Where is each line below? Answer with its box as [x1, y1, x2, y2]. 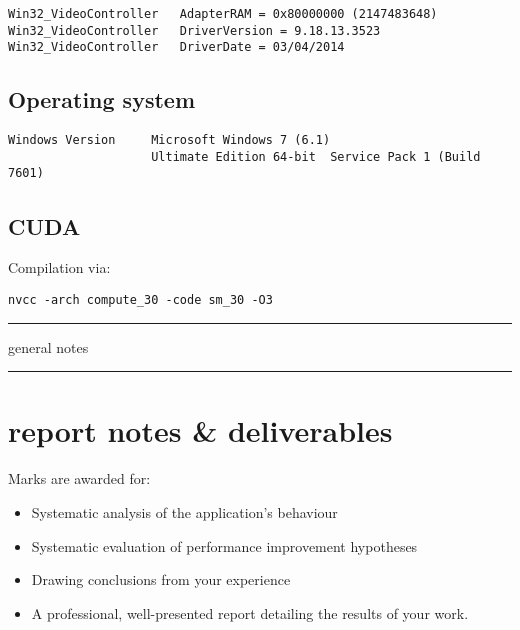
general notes [8, 336, 89, 357]
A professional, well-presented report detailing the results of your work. [31, 602, 469, 623]
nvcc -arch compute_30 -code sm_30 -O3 [8, 292, 273, 307]
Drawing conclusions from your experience [31, 569, 291, 590]
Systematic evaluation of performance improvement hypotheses [31, 535, 418, 556]
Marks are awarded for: [8, 468, 151, 489]
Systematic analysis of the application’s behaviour [31, 501, 338, 522]
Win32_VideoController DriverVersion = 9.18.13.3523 [8, 23, 381, 38]
